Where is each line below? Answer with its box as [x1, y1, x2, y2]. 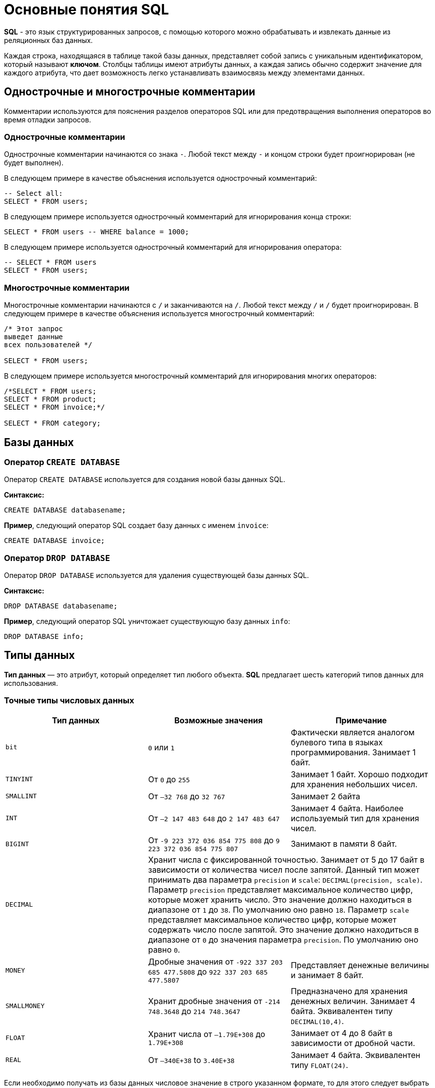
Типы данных [4, 649, 75, 662]
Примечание [335, 715, 387, 725]
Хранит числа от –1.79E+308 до [148, 1029, 265, 1040]
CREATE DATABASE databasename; [4, 506, 126, 515]
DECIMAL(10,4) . [290, 1016, 344, 1026]
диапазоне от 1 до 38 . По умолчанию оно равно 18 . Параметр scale [148, 904, 409, 915]
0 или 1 [148, 742, 175, 752]
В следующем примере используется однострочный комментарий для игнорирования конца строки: [4, 212, 351, 221]
